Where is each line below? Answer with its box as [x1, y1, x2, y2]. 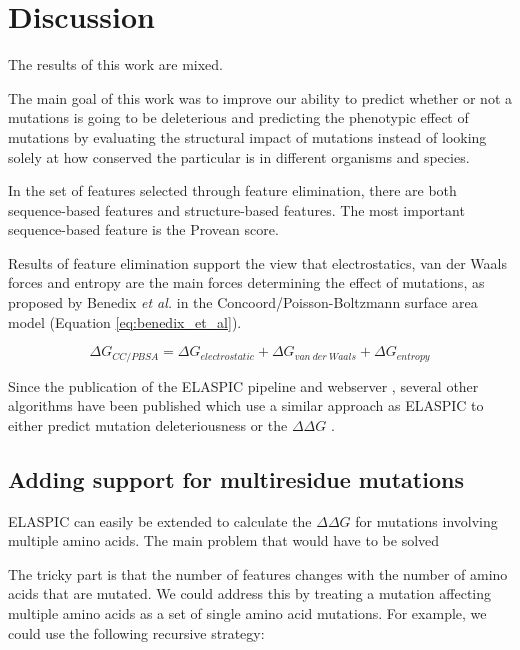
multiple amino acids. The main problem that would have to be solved [8, 530, 440, 551]
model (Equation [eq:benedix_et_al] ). [8, 311, 242, 332]
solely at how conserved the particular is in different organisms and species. [8, 146, 470, 167]
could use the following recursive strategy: [8, 622, 265, 643]
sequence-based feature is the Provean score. [8, 219, 279, 240]
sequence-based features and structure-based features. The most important [8, 199, 465, 220]
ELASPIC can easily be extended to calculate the [8, 510, 312, 531]
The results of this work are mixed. [8, 54, 223, 75]
